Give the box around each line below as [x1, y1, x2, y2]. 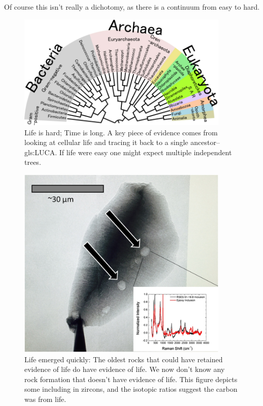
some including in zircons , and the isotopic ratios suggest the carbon [24, 384, 238, 394]
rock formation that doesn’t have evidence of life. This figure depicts [24, 373, 238, 384]
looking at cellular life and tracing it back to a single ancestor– [24, 137, 220, 148]
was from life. [24, 393, 67, 404]
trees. [24, 157, 41, 167]
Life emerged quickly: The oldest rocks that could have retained [24, 354, 223, 364]
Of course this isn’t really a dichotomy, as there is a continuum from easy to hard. [4, 2, 260, 12]
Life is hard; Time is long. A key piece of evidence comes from [24, 127, 218, 137]
